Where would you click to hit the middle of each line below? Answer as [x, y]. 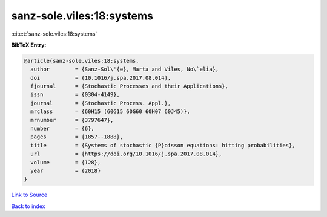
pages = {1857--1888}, [77, 137]
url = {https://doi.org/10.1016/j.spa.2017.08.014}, [126, 154]
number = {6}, [63, 129]
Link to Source [29, 195]
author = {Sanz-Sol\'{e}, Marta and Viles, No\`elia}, [125, 69]
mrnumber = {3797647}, [72, 120]
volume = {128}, [66, 162]
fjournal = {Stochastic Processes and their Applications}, [130, 86]
